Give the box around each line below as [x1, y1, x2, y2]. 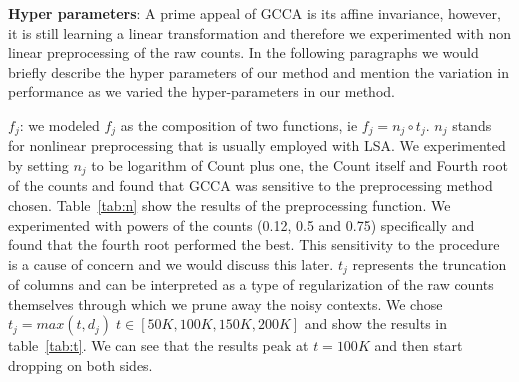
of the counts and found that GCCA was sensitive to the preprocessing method [8, 175, 493, 196]
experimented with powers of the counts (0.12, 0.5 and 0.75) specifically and [8, 214, 475, 235]
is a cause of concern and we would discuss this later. [8, 253, 334, 274]
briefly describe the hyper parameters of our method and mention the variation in [8, 61, 509, 82]
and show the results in [304, 313, 447, 334]
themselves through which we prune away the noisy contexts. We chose [8, 293, 443, 314]
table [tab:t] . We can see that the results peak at [8, 335, 309, 356]
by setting [8, 155, 69, 176]
